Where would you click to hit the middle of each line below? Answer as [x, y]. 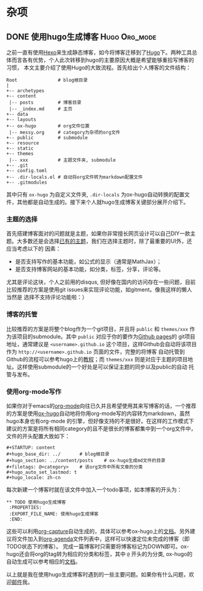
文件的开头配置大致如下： [38, 436]
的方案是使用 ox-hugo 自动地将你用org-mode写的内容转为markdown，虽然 [98, 413]
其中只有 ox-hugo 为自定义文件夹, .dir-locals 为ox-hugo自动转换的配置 [95, 194]
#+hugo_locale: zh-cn [34, 477]
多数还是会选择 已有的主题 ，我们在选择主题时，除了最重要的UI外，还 [107, 241]
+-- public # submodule [47, 138]
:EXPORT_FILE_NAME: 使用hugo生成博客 [54, 514]
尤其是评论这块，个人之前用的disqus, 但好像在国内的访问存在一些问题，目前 [101, 282]
